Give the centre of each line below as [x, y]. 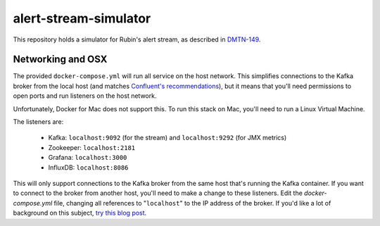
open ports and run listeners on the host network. [85, 96]
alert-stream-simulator [82, 18]
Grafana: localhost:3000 [88, 158]
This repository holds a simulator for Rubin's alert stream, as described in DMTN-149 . [137, 39]
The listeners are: [38, 122]
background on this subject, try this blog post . [80, 213]
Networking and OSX [60, 59]
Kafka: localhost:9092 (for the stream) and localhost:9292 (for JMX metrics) [167, 138]
